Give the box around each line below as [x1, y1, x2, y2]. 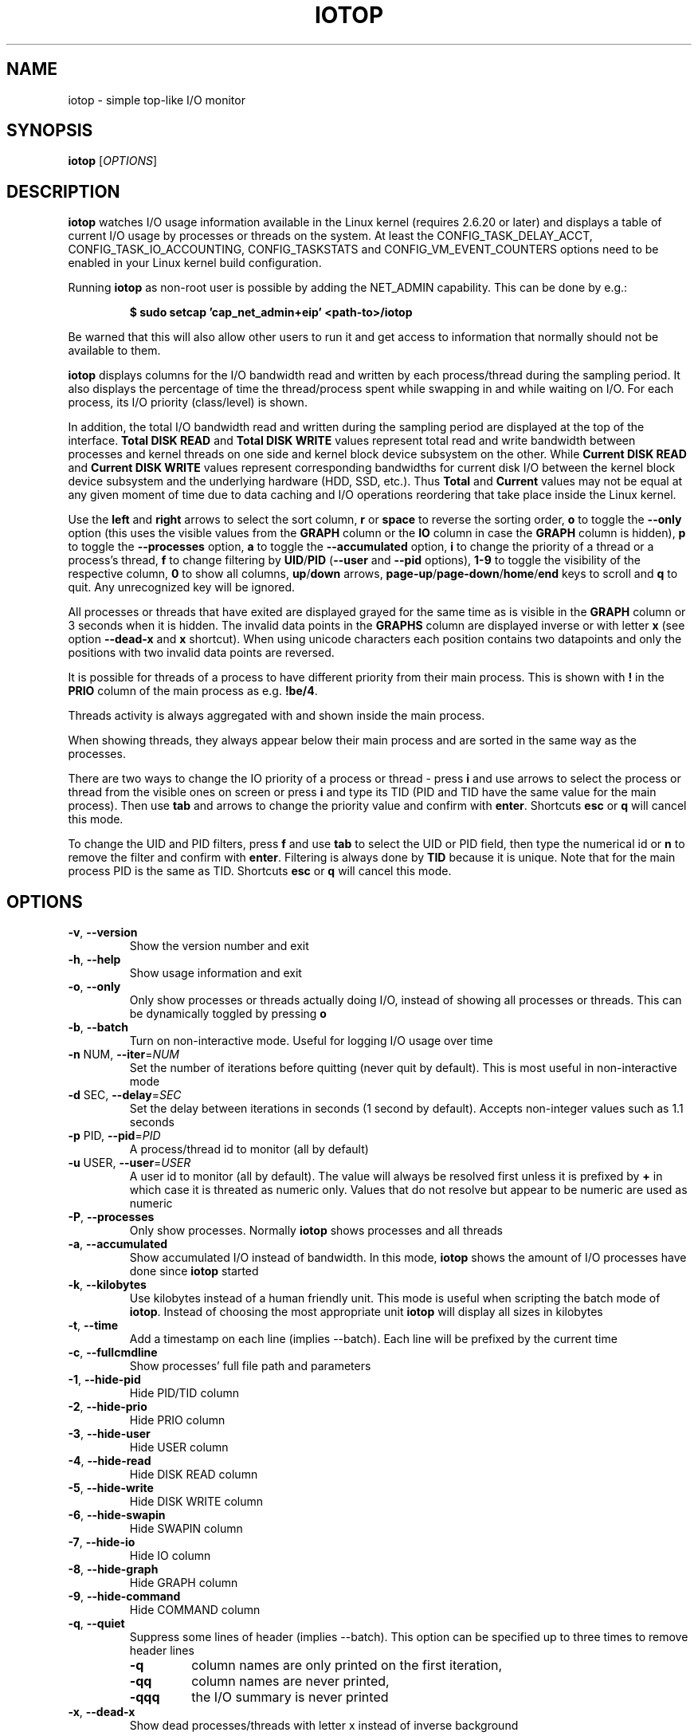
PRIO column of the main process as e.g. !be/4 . [68, 684, 318, 698]
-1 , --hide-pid [68, 1373, 141, 1387]
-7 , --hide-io [68, 1535, 135, 1549]
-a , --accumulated [68, 1237, 168, 1251]
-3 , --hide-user [68, 1427, 151, 1441]
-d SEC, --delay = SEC [68, 1088, 182, 1102]
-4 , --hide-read [68, 1454, 151, 1468]
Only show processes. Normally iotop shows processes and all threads [129, 1223, 503, 1238]
